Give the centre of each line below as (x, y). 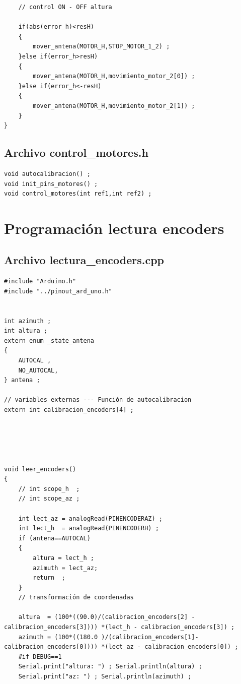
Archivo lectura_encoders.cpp (84, 260)
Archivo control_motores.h (76, 152)
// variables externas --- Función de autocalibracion (98, 400)
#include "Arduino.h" (40, 282)
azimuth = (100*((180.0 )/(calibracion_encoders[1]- (108, 637)
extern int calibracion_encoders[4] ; (69, 410)
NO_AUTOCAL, (38, 370)
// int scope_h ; (49, 489)
